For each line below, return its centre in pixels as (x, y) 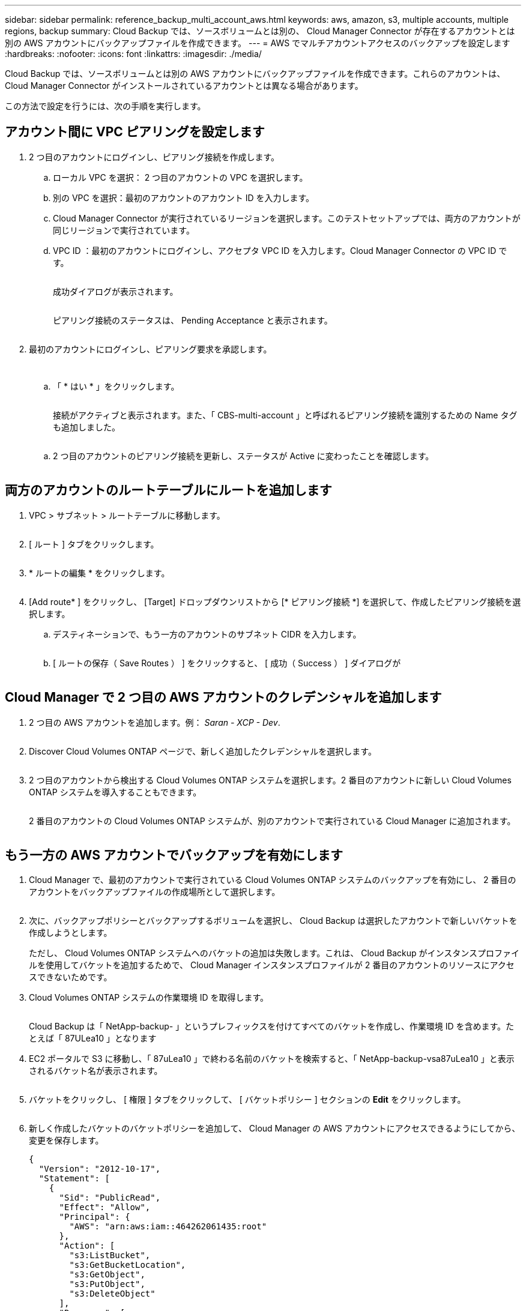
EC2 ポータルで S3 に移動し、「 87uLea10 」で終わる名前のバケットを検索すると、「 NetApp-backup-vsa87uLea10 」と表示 (272, 1059)
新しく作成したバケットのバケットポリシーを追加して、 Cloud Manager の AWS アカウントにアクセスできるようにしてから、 (275, 1129)
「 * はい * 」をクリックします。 (116, 386)
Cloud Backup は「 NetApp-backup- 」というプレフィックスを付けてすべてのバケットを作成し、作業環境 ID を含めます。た (272, 1026)
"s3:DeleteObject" (112, 1294)
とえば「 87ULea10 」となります (93, 1038)
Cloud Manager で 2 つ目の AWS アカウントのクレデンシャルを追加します (223, 698)
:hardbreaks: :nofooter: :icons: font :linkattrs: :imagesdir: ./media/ (133, 54)
